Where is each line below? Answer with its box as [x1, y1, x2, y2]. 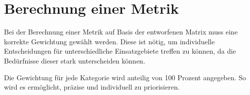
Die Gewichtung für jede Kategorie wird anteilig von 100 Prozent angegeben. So [4, 72, 246, 82]
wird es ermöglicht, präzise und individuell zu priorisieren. [4, 82, 180, 92]
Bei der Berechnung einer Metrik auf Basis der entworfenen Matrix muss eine [4, 27, 238, 37]
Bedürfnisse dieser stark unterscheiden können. [4, 55, 145, 65]
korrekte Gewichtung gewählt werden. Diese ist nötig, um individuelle [4, 36, 215, 46]
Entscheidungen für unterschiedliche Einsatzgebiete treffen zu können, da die [4, 46, 236, 56]
